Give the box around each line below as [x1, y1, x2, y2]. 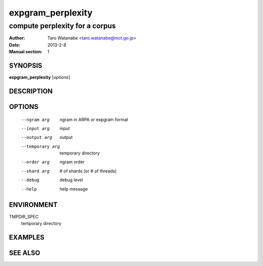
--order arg [21, 159, 50, 165]
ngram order [59, 159, 85, 165]
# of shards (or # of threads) [59, 168, 117, 174]
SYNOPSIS [9, 61, 42, 70]
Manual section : [9, 49, 43, 55]
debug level [59, 177, 83, 183]
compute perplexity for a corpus [9, 21, 116, 30]
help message [59, 186, 88, 192]
